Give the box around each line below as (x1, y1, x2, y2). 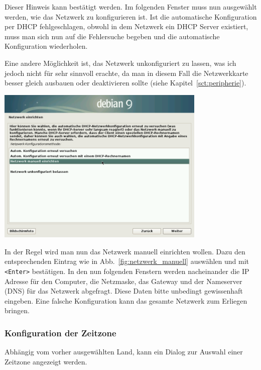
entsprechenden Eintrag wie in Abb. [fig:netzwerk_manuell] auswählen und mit (5, 256, 249, 266)
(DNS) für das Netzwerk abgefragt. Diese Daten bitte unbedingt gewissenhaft (5, 286, 243, 296)
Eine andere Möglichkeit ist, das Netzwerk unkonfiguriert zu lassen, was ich (5, 57, 236, 68)
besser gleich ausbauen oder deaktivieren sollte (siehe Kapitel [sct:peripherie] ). (5, 77, 246, 88)
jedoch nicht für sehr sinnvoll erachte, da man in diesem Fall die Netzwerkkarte (5, 67, 248, 78)
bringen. (5, 305, 30, 316)
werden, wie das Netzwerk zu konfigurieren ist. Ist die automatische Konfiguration (5, 11, 257, 22)
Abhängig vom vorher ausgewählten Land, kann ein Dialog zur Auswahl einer (5, 346, 243, 357)
